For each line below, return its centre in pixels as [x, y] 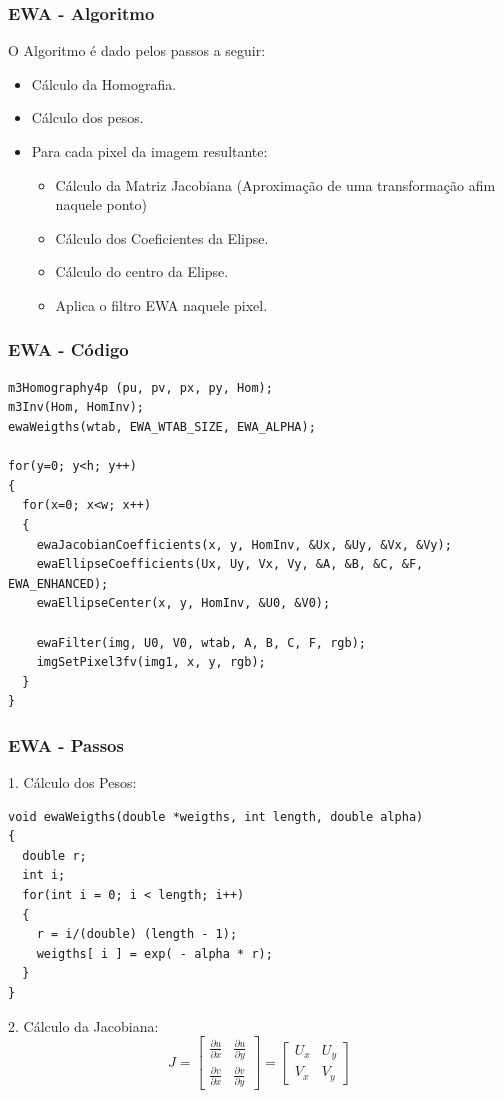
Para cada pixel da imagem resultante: [149, 151]
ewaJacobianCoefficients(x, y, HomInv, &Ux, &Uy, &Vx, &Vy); [244, 544]
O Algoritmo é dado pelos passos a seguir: [137, 50]
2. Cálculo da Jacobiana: [83, 1025]
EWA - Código [68, 349]
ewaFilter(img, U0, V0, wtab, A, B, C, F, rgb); [201, 642]
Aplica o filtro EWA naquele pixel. [161, 304]
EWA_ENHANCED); [58, 583]
